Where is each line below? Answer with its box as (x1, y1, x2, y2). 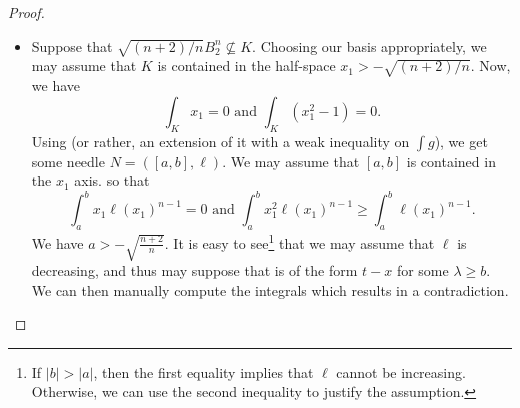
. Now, (470, 55, 511, 76)
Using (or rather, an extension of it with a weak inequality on (31, 130, 410, 151)
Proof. (8, 2, 45, 22)
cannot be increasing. (336, 361, 466, 382)
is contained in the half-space (157, 55, 336, 76)
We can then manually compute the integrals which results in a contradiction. (31, 279, 509, 300)
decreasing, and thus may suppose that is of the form (31, 260, 358, 281)
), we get (434, 130, 488, 151)
